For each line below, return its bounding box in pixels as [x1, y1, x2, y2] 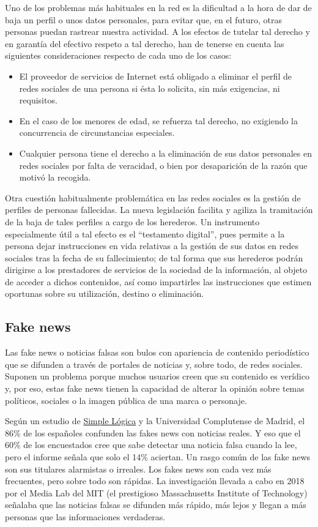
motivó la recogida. [19, 171, 91, 184]
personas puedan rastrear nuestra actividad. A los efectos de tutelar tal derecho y [5, 25, 310, 38]
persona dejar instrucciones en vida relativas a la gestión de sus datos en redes [5, 239, 298, 252]
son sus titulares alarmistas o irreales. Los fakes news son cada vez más [5, 462, 272, 475]
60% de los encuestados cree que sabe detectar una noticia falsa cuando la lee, [5, 438, 297, 451]
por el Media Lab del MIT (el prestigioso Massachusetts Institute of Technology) [5, 486, 308, 499]
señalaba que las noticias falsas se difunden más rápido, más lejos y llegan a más [5, 498, 306, 511]
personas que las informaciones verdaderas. [5, 510, 166, 523]
